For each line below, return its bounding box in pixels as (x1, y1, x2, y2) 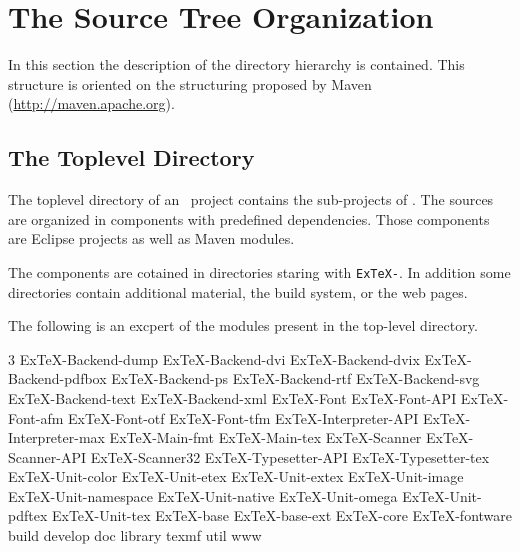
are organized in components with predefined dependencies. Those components (8, 208, 490, 229)
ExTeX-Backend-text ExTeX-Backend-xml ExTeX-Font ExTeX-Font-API (8, 387, 457, 408)
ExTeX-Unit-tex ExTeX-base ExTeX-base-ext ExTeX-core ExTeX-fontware (51, 505, 513, 526)
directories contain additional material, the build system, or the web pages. (8, 281, 468, 302)
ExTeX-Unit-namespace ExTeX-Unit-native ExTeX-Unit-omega (8, 485, 398, 506)
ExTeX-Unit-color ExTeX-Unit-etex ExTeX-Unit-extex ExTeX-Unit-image (8, 466, 464, 487)
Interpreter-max (8, 427, 105, 448)
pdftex (8, 505, 48, 526)
